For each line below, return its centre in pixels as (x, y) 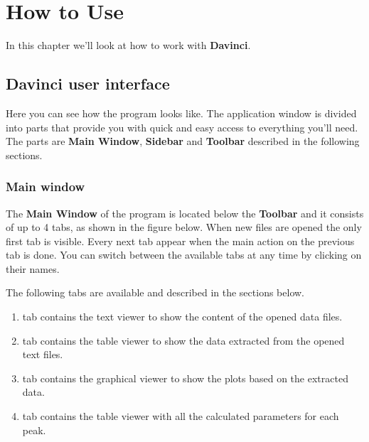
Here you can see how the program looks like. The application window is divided (181, 113)
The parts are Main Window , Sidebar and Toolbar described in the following (183, 141)
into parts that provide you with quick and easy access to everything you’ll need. (182, 127)
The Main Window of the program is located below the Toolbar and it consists (185, 213)
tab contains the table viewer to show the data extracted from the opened (183, 340)
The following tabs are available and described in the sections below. (155, 292)
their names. (33, 268)
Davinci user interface (88, 83)
